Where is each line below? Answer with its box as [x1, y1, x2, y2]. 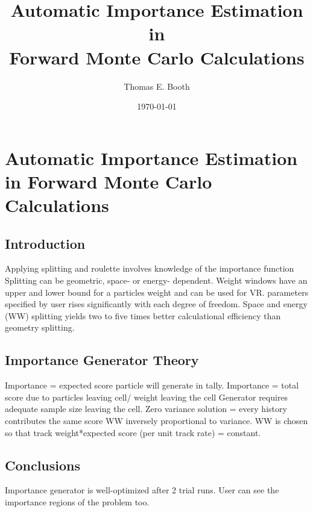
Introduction [5, 234, 86, 252]
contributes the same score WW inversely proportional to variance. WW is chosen [5, 414, 308, 426]
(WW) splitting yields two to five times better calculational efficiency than [5, 309, 281, 322]
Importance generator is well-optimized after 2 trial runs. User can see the [5, 484, 279, 496]
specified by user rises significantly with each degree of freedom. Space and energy [5, 298, 308, 310]
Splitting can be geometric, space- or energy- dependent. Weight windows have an [5, 274, 308, 287]
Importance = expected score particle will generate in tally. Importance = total [5, 379, 299, 392]
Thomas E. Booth [124, 80, 190, 92]
